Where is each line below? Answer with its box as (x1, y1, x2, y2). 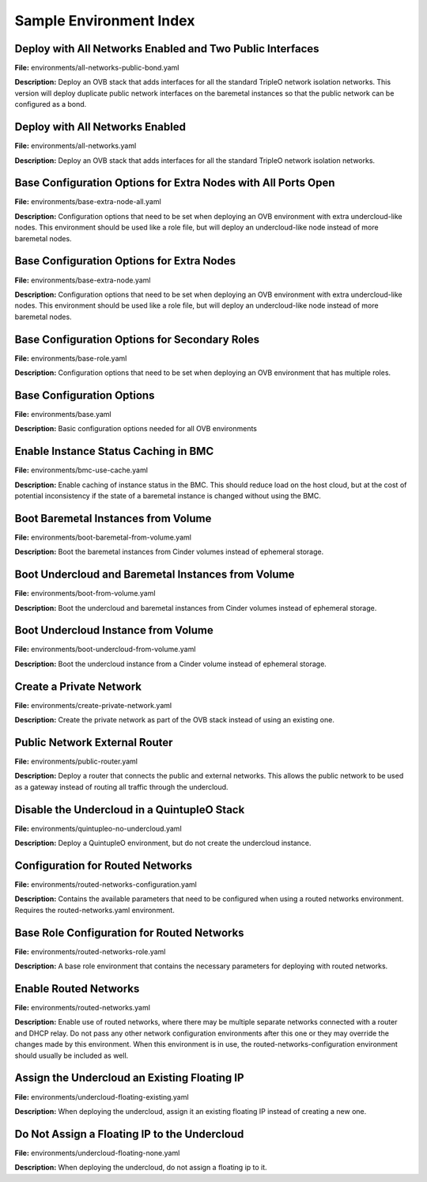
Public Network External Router (14, 736, 173, 749)
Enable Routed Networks (14, 982, 140, 995)
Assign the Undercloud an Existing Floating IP (14, 1071, 244, 1085)
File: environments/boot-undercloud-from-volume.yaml (14, 645, 196, 654)
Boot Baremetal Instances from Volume (14, 511, 212, 525)
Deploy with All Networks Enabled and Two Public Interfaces (14, 42, 319, 55)
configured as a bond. (14, 100, 87, 109)
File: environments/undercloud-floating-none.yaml (14, 1148, 180, 1157)
